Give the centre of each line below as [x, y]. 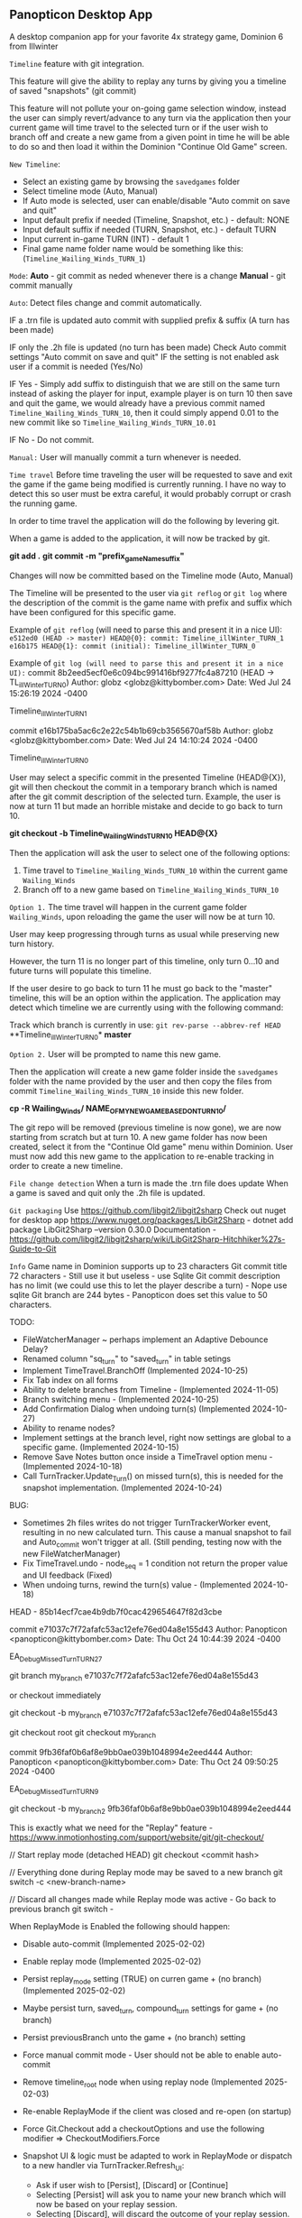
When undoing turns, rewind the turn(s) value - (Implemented [137, 1584]
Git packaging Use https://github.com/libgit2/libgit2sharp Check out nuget [148, 1210]
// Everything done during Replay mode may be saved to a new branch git [146, 1873]
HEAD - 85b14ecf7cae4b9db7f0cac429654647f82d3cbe [116, 1611]
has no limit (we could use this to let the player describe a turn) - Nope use [148, 1285]
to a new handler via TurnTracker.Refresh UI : [103, 2166]
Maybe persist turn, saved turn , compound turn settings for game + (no [150, 2009]
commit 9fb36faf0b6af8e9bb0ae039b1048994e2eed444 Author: [131, 1752]
